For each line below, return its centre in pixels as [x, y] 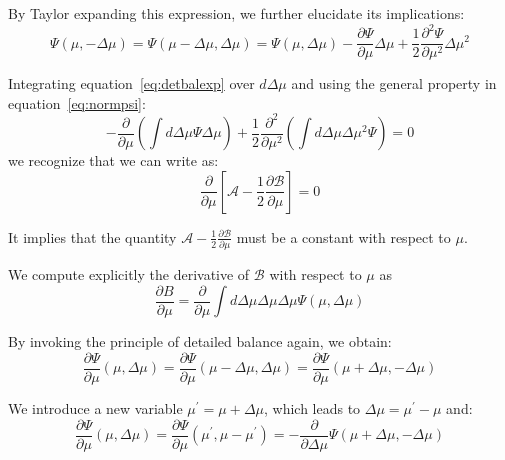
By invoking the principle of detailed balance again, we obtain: [200, 341]
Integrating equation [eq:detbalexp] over [131, 83]
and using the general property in [394, 83]
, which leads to [312, 407]
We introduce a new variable [95, 407]
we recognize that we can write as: [113, 160]
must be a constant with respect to [343, 236]
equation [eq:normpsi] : [77, 102]
